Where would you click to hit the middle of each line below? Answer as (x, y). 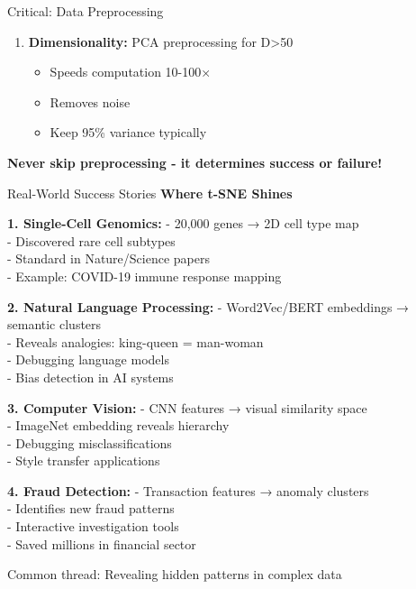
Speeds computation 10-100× (131, 72)
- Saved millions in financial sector (102, 543)
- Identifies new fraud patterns (91, 508)
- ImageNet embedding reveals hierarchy (118, 425)
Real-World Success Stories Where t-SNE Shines (150, 193)
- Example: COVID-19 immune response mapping (145, 276)
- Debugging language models (88, 359)
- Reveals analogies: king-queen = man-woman (136, 341)
